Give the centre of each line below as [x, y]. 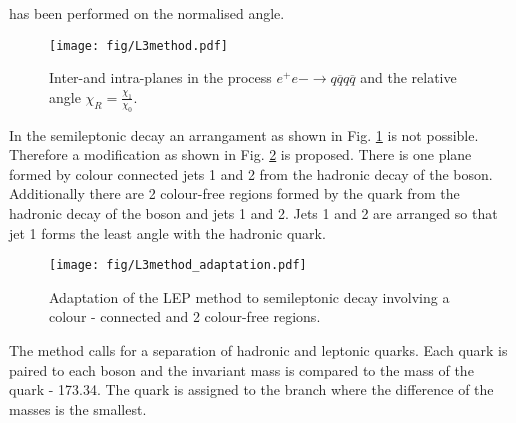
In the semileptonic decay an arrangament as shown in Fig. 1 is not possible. [244, 134]
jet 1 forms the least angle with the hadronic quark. [167, 232]
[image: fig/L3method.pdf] [138, 45]
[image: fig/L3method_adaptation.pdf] [178, 265]
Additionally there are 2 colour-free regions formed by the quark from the [234, 193]
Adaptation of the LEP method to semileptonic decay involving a [249, 296]
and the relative [408, 77]
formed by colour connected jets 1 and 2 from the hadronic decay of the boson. [251, 173]
